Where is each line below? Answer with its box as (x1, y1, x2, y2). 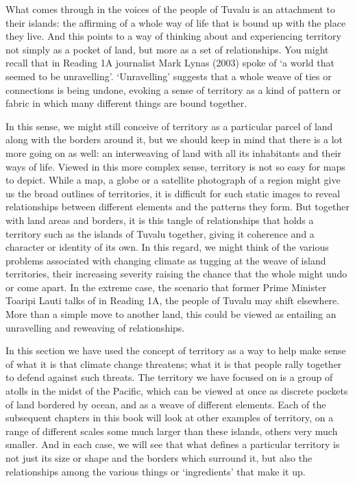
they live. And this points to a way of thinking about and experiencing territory (5, 29, 341, 43)
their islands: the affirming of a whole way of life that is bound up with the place (5, 15, 346, 29)
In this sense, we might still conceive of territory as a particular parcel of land (5, 119, 333, 133)
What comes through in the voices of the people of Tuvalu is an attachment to (5, 2, 335, 16)
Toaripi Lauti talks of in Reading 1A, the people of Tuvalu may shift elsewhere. (5, 293, 340, 308)
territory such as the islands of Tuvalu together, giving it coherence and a (5, 226, 315, 240)
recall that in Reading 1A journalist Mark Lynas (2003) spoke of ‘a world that (5, 55, 334, 70)
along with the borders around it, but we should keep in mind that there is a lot (5, 132, 343, 147)
